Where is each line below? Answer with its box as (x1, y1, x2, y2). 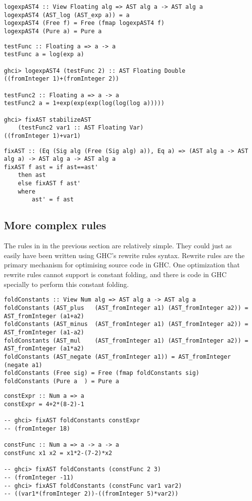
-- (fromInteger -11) (4, 474, 74, 481)
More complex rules (4, 218, 106, 233)
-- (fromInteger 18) (4, 425, 71, 433)
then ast (18, 172, 46, 179)
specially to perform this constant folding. (4, 279, 129, 289)
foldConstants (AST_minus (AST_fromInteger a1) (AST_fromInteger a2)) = (4, 321, 249, 328)
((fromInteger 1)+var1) (4, 132, 81, 139)
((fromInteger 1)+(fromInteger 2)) (4, 75, 119, 83)
